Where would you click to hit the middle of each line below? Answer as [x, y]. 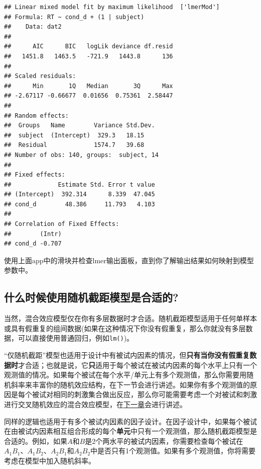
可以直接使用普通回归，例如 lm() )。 [76, 338]
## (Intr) [33, 234]
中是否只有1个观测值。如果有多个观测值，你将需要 [173, 451]
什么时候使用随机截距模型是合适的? [91, 297]
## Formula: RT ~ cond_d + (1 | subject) [74, 17]
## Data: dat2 [33, 27]
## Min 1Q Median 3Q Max [89, 86]
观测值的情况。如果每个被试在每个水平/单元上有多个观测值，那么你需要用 [125, 375]
